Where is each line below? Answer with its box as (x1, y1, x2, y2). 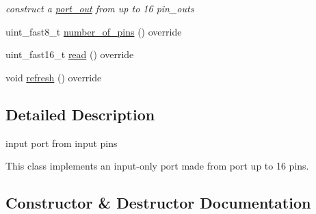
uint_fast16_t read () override (5, 47, 134, 62)
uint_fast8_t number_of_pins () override (5, 24, 182, 38)
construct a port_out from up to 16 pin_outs (5, 1, 194, 15)
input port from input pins (5, 135, 118, 150)
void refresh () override (5, 70, 102, 84)
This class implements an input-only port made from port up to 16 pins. (5, 159, 309, 173)
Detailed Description (5, 103, 155, 124)
